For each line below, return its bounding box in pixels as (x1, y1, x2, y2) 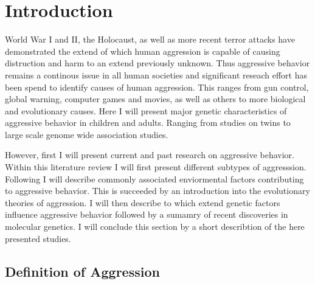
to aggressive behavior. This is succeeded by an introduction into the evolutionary (5, 184, 310, 197)
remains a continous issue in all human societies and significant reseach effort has (5, 68, 307, 81)
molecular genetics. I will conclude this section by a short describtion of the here (5, 220, 305, 233)
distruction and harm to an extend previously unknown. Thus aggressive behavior (5, 57, 310, 69)
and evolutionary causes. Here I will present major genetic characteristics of (5, 104, 287, 117)
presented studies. (5, 232, 71, 244)
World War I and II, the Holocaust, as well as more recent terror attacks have (5, 33, 295, 46)
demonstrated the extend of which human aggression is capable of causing (5, 44, 280, 57)
